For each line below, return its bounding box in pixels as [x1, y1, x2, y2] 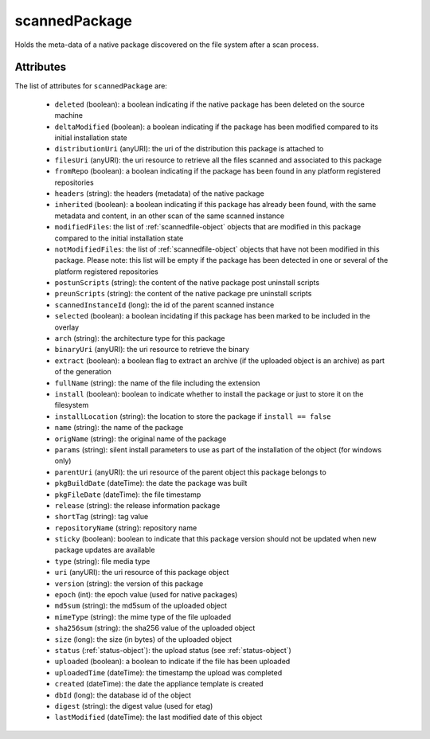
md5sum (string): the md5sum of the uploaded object [54, 601, 227, 611]
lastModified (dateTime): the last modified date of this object [54, 713, 263, 722]
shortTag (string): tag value [54, 512, 149, 522]
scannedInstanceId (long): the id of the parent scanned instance [54, 299, 275, 310]
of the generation [54, 367, 111, 377]
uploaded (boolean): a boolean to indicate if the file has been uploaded [54, 657, 291, 667]
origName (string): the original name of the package [54, 434, 227, 444]
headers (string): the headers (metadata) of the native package [54, 188, 264, 198]
